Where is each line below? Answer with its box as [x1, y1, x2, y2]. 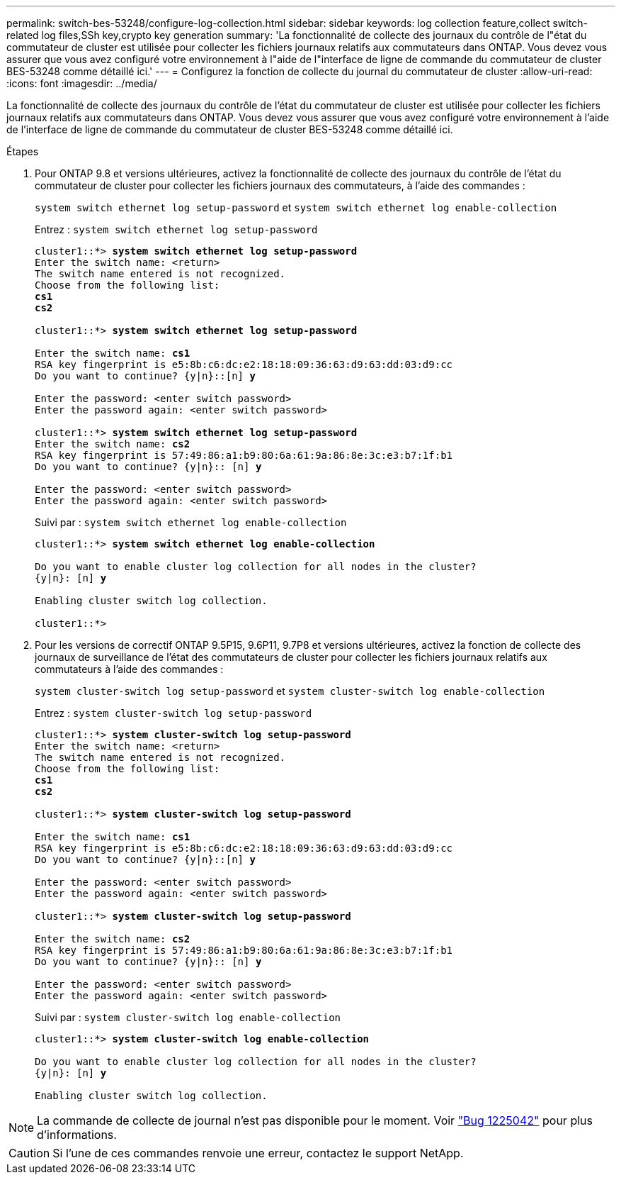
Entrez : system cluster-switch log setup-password [35, 707, 312, 719]
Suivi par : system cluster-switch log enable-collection [35, 1011, 341, 1023]
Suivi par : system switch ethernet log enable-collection [35, 516, 347, 528]
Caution [8, 1146, 50, 1160]
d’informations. [37, 1128, 117, 1142]
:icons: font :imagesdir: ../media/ [6, 77, 157, 89]
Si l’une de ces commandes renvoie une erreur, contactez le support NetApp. [52, 1146, 464, 1160]
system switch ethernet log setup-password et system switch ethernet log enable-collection [35, 201, 557, 213]
